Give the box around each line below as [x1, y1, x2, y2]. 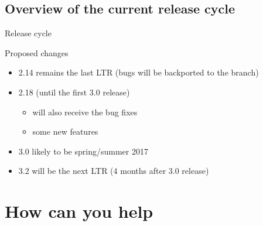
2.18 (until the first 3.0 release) [18, 85, 130, 98]
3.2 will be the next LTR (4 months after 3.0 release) [18, 165, 209, 177]
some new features [32, 125, 98, 138]
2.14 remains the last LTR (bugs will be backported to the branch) [18, 66, 259, 78]
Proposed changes [5, 46, 69, 59]
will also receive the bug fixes [32, 105, 138, 118]
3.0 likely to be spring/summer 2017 [18, 145, 148, 157]
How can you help [5, 199, 153, 223]
